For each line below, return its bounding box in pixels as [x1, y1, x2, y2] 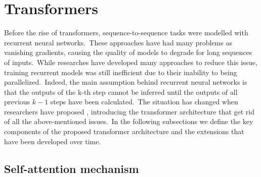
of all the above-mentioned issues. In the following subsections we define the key [4, 116, 253, 127]
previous [4, 96, 30, 107]
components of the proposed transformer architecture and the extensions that [4, 126, 244, 137]
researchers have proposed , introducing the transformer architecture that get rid [4, 106, 255, 116]
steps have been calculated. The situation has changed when [50, 96, 238, 107]
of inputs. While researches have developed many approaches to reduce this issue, [4, 56, 257, 67]
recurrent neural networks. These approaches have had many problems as [4, 37, 232, 47]
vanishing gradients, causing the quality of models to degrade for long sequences [4, 47, 252, 57]
